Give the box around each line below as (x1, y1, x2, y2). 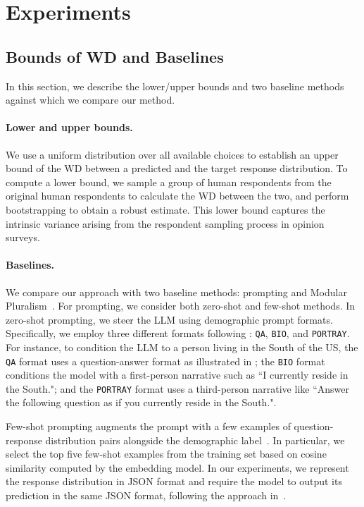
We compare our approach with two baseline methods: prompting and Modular (6, 284, 347, 299)
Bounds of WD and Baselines (6, 45, 224, 67)
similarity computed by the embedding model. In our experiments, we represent (6, 460, 349, 475)
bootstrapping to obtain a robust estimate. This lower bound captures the (6, 202, 325, 216)
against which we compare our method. (6, 92, 175, 107)
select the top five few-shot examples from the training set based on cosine (6, 446, 327, 461)
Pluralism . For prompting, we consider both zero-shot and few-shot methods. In (6, 298, 356, 313)
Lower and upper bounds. (6, 120, 133, 135)
